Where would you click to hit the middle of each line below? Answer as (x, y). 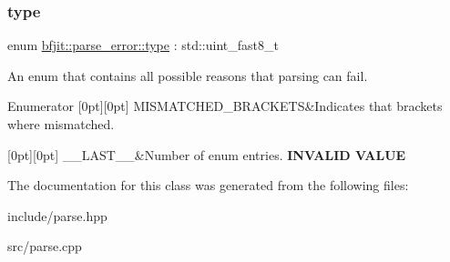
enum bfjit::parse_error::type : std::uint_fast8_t (143, 45)
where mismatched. (61, 124)
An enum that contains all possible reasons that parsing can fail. (188, 75)
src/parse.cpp (45, 246)
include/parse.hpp (57, 215)
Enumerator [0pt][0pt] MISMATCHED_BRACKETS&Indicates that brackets (225, 106)
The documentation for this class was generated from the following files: (208, 185)
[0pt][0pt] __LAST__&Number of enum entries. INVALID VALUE (207, 154)
